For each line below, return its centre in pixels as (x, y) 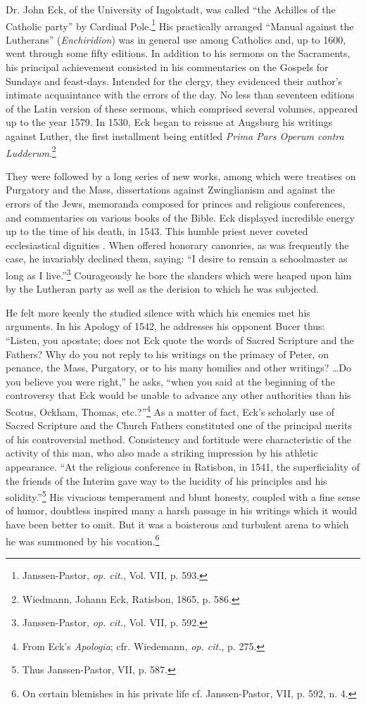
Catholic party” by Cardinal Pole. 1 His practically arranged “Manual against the (180, 25)
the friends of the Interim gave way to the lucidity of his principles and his (166, 480)
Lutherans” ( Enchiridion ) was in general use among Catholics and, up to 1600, (176, 39)
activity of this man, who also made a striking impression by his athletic (162, 453)
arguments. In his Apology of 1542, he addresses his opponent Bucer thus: (165, 326)
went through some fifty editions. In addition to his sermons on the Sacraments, (178, 53)
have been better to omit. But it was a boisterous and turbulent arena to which (177, 525)
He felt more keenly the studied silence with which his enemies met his (158, 312)
